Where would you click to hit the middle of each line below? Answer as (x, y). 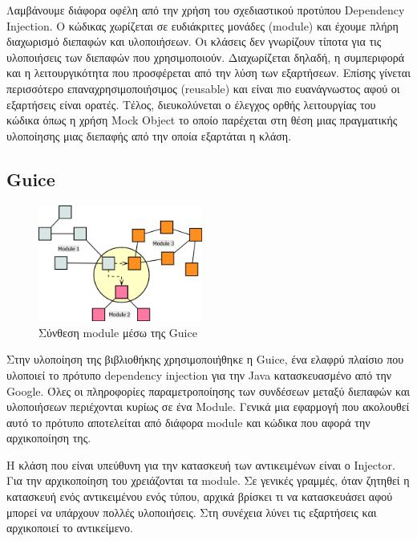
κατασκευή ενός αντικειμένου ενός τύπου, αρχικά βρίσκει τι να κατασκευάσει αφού (200, 496)
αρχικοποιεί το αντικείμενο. (70, 528)
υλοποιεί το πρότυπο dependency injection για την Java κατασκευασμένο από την (199, 374)
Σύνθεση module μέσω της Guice (118, 332)
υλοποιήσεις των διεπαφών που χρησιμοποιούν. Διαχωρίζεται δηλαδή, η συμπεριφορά (205, 57)
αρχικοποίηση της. (49, 438)
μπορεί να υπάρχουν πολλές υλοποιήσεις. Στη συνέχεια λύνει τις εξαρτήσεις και (192, 512)
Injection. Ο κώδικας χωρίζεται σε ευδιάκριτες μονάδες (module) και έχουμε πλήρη (202, 25)
